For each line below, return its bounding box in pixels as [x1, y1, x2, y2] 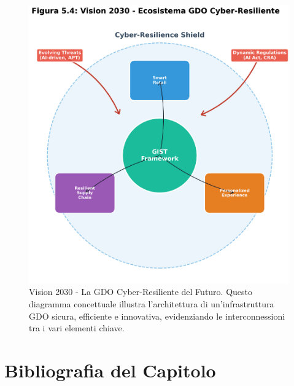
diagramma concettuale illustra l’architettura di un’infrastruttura [29, 297, 274, 310]
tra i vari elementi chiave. [29, 321, 125, 334]
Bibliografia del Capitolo [4, 357, 216, 382]
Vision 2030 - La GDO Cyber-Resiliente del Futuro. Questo [29, 285, 253, 298]
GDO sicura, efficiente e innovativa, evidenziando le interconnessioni [29, 309, 285, 322]
